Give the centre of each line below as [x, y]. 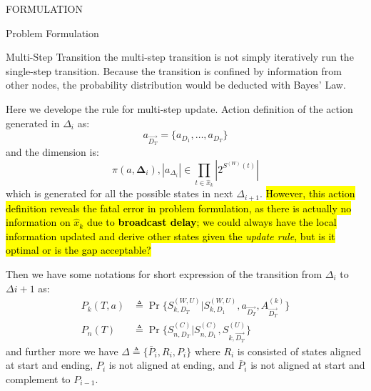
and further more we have [62, 351]
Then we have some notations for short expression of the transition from [164, 274]
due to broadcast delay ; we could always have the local [212, 222]
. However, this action [308, 193]
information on [38, 222]
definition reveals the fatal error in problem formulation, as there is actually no [179, 208]
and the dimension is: [52, 152]
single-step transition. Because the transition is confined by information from [174, 70]
